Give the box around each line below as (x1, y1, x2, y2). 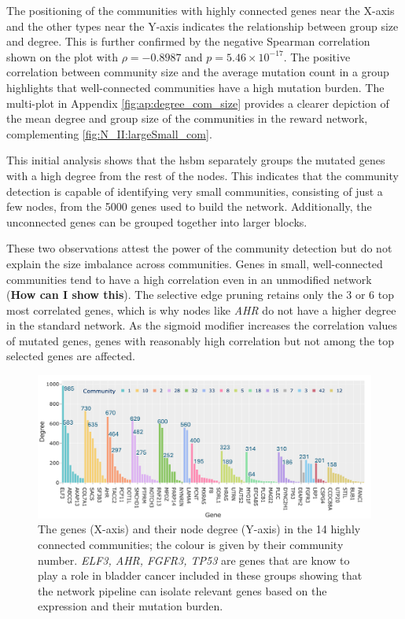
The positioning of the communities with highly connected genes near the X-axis (6, 2, 395, 18)
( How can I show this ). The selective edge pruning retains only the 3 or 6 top (6, 286, 394, 303)
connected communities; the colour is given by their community (38, 536, 344, 553)
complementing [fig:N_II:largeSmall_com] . (6, 125, 212, 142)
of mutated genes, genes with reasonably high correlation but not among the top (6, 332, 395, 348)
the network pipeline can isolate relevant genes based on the (38, 582, 327, 599)
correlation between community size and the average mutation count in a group (6, 64, 389, 80)
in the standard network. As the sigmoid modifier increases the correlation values (6, 317, 397, 333)
